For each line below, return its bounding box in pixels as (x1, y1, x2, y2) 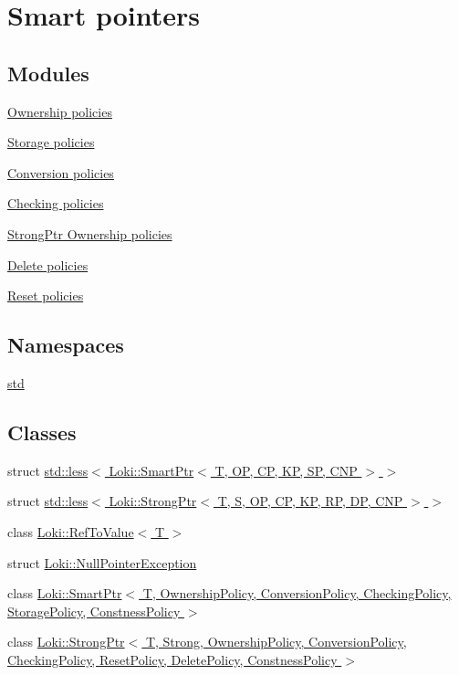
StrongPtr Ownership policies (7, 224, 172, 243)
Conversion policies (7, 163, 114, 182)
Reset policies (7, 286, 84, 305)
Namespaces (7, 331, 124, 359)
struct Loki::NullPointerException (7, 553, 197, 572)
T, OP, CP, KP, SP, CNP (214, 460, 358, 480)
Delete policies (7, 255, 89, 274)
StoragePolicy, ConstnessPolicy (7, 601, 181, 620)
